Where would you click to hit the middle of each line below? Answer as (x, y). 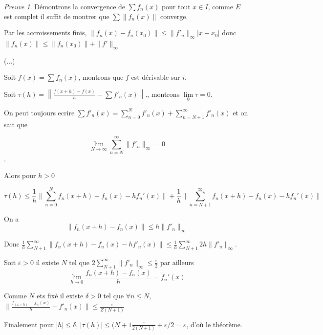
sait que (16, 124)
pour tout (176, 6)
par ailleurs (177, 262)
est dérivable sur (156, 77)
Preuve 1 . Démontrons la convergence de (65, 6)
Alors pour (20, 175)
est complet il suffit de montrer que (57, 16)
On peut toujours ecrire (39, 112)
